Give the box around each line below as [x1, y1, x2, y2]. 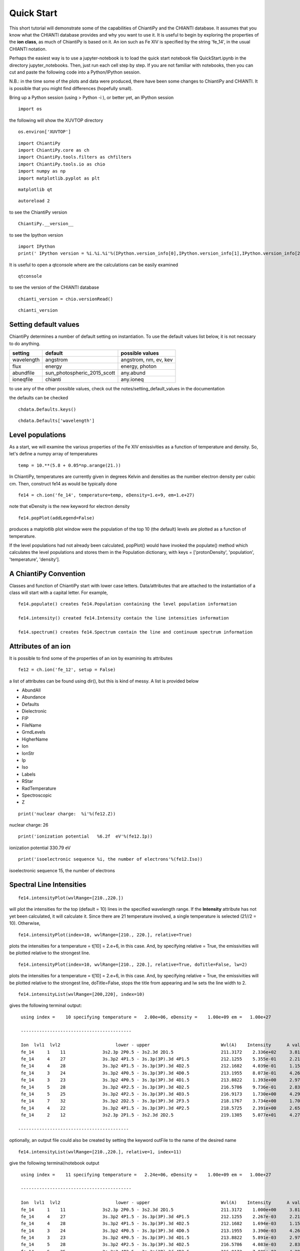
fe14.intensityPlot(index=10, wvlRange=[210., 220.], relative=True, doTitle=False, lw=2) [18, 961, 247, 967]
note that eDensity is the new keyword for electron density [9, 503, 130, 509]
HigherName [21, 736, 48, 742]
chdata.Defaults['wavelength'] [18, 418, 95, 424]
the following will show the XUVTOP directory [9, 117, 103, 123]
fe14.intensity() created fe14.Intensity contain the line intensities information [18, 615, 229, 621]
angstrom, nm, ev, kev [120, 356, 173, 363]
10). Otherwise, [9, 920, 41, 926]
